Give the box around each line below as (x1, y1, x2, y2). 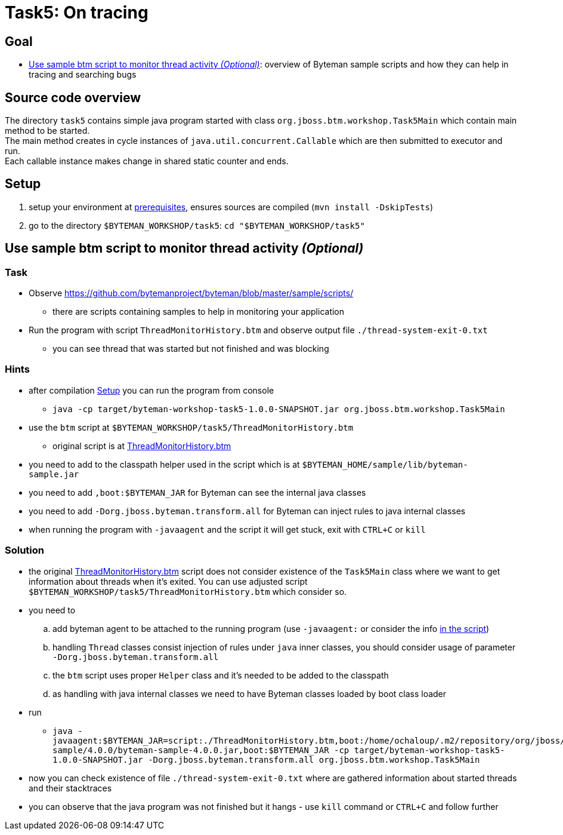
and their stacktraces (29, 782, 112, 793)
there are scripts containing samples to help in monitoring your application (52, 306, 345, 317)
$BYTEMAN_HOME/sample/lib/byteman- (302, 459, 468, 469)
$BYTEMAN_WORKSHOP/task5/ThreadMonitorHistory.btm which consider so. (29, 586, 347, 597)
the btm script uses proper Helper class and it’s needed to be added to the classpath (52, 670, 389, 680)
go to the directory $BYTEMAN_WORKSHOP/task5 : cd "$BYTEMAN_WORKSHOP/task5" (29, 220, 365, 231)
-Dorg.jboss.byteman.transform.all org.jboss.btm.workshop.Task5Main (148, 754, 480, 765)
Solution (5, 544, 45, 557)
